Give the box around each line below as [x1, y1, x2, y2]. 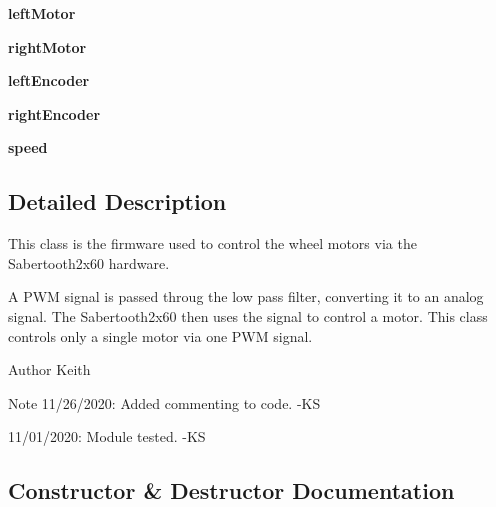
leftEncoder [8, 70, 90, 91]
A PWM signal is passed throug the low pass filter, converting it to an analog [8, 286, 484, 307]
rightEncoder [8, 103, 101, 124]
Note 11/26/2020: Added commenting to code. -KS [8, 392, 321, 413]
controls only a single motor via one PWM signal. [8, 325, 313, 346]
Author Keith [8, 359, 91, 380]
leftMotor [8, 3, 76, 23]
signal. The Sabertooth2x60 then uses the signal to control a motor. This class [8, 305, 488, 326]
